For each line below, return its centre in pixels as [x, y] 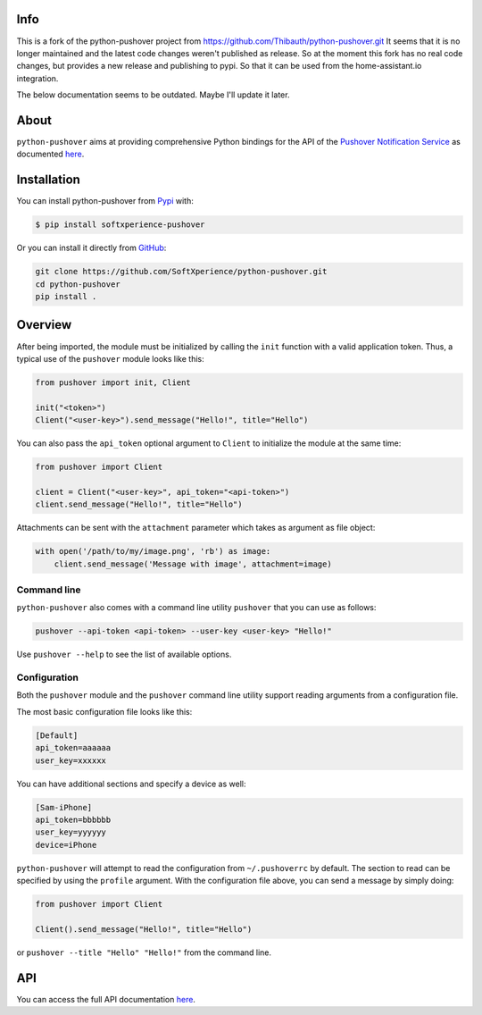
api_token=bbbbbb [73, 819]
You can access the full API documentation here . [106, 999]
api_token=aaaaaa [73, 748]
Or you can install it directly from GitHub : [91, 248]
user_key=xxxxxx [71, 760]
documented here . [50, 154]
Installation [48, 180]
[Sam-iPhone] [64, 807]
